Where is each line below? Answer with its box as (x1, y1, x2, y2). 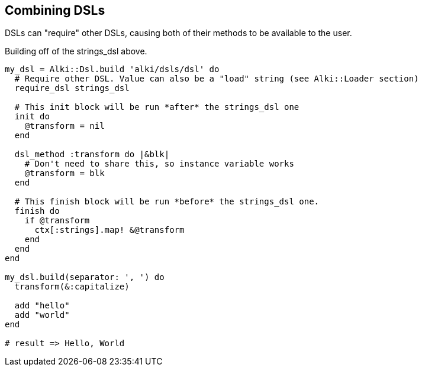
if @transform (24, 216, 90, 226)
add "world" (14, 310, 70, 320)
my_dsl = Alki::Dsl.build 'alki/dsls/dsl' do (5, 64, 220, 74)
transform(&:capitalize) (14, 282, 130, 292)
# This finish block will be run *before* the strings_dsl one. (14, 197, 320, 207)
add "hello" (14, 301, 70, 311)
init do (14, 112, 50, 122)
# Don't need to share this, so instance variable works (24, 159, 294, 169)
